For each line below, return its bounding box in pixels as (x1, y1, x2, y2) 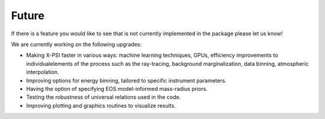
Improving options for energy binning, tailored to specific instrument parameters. (26, 77, 227, 84)
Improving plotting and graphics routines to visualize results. (26, 102, 176, 109)
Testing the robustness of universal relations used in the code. (26, 93, 181, 101)
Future (11, 9, 45, 22)
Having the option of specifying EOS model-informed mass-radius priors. (26, 85, 208, 92)
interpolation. (26, 69, 60, 76)
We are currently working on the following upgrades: (11, 41, 142, 48)
